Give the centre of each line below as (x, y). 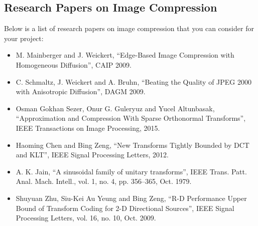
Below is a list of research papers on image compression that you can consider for (129, 28)
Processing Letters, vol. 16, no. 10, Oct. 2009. (86, 218)
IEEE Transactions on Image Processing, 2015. (88, 128)
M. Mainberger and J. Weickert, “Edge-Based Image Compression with (125, 55)
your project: (24, 38)
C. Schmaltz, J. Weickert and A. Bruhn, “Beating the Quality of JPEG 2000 (134, 81)
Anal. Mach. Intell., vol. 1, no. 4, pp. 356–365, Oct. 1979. (104, 181)
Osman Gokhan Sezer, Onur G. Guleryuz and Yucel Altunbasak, (115, 108)
